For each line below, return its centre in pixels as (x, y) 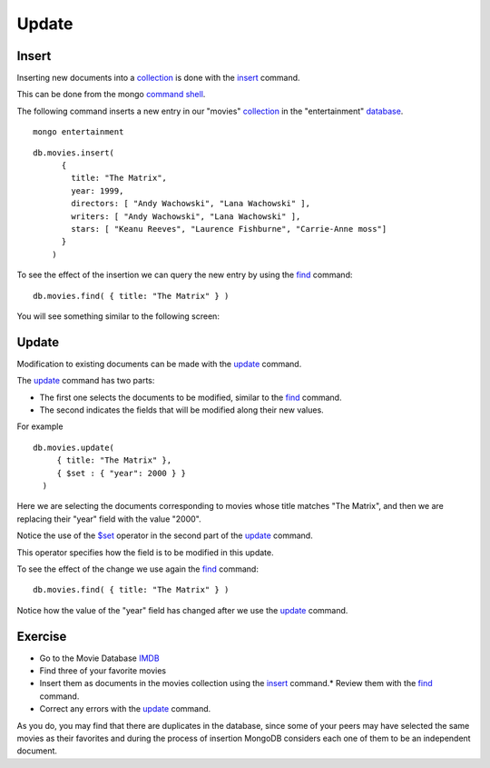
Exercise (42, 636)
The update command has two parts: (86, 381)
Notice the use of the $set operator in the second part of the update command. (165, 535)
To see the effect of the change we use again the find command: (137, 569)
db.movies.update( (74, 447)
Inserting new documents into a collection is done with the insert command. (158, 78)
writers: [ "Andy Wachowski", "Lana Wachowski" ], (186, 216)
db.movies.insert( (74, 153)
